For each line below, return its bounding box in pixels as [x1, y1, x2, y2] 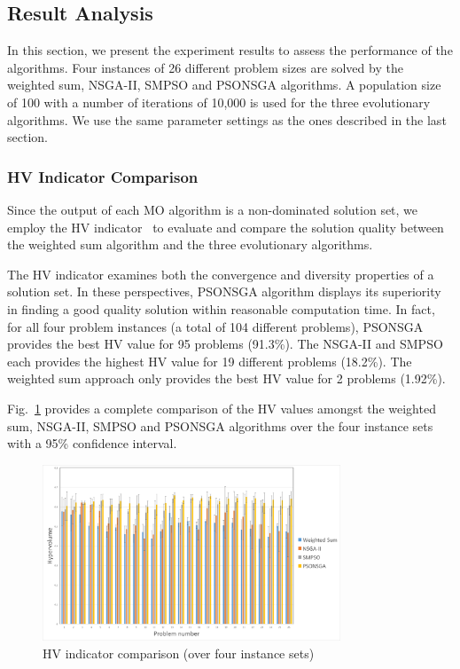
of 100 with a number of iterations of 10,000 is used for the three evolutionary [7, 92, 431, 111]
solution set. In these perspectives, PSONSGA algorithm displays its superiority [7, 282, 441, 301]
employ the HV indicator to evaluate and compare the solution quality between [7, 217, 444, 236]
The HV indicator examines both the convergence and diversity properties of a [7, 264, 434, 283]
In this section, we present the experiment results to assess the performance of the [7, 41, 453, 59]
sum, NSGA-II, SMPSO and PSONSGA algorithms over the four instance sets [7, 416, 433, 435]
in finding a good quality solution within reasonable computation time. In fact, [7, 299, 435, 318]
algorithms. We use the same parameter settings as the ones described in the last [7, 110, 447, 129]
